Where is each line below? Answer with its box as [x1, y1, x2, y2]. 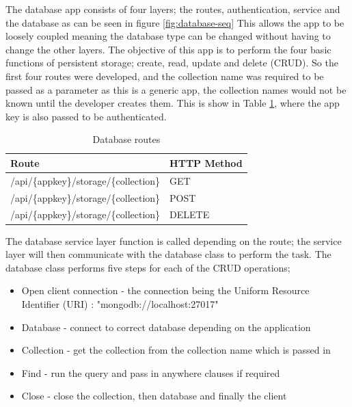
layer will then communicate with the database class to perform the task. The [5, 247, 331, 261]
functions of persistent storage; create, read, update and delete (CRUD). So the [5, 55, 338, 70]
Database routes [92, 132, 161, 146]
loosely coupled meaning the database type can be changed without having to [5, 29, 331, 43]
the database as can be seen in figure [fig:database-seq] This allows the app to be [5, 15, 344, 29]
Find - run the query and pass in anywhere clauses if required [21, 365, 280, 380]
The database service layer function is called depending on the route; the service [5, 233, 342, 248]
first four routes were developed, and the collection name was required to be [5, 68, 324, 83]
